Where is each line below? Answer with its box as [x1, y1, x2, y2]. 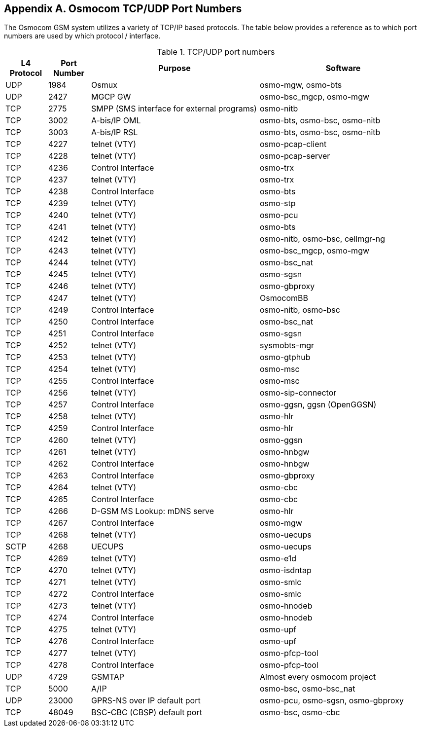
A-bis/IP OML [91, 115, 141, 126]
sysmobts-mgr [260, 340, 315, 351]
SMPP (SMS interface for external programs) [91, 104, 257, 114]
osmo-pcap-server [260, 151, 330, 161]
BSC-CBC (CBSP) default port [91, 707, 202, 718]
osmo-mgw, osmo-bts [260, 80, 342, 90]
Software [325, 63, 361, 73]
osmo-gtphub [260, 352, 311, 363]
